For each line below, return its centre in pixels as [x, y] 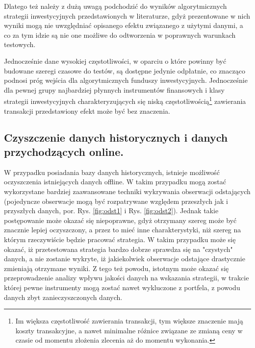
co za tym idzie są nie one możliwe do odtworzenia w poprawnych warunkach [120, 35]
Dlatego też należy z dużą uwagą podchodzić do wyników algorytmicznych [115, 6]
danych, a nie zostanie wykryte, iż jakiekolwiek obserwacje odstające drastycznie [125, 259]
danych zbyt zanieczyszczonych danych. [63, 297]
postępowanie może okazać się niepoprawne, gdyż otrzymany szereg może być [120, 220]
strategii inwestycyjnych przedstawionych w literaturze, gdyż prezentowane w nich [127, 15]
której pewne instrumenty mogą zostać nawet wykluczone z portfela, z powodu [122, 287]
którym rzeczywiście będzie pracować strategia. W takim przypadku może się [120, 239]
